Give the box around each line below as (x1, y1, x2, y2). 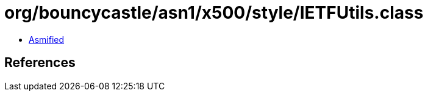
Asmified (29, 34, 65, 45)
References (4, 55, 76, 71)
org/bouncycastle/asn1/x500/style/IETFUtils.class (4, 2, 424, 23)
